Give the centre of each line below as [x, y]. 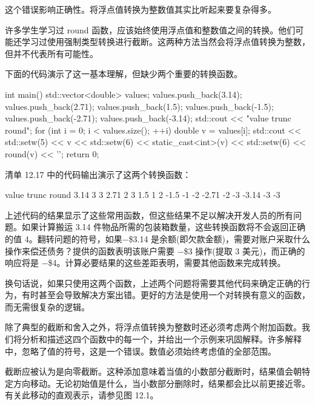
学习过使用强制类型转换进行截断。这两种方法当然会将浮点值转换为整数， [166, 42]
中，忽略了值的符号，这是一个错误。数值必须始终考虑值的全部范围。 [141, 351]
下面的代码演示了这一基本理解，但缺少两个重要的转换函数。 [124, 74]
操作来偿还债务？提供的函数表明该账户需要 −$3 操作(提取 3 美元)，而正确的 [155, 250]
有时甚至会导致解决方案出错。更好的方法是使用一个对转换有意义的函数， [166, 295]
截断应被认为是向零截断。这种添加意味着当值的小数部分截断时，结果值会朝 [153, 371]
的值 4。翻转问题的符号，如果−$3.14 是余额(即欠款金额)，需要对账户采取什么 [157, 238]
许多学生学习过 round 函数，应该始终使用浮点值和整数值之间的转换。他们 [150, 29]
